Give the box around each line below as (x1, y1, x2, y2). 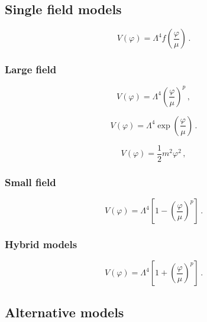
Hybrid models (5, 237, 77, 252)
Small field (5, 174, 56, 189)
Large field (5, 62, 57, 77)
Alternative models (5, 303, 124, 321)
